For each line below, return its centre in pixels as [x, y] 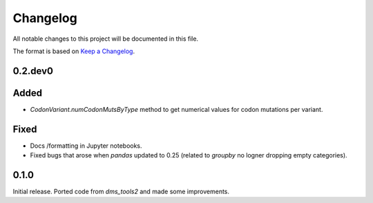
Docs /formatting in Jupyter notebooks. [86, 146]
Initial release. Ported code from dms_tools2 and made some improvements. [121, 192]
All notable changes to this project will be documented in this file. [106, 39]
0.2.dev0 [33, 71]
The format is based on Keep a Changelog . [74, 51]
